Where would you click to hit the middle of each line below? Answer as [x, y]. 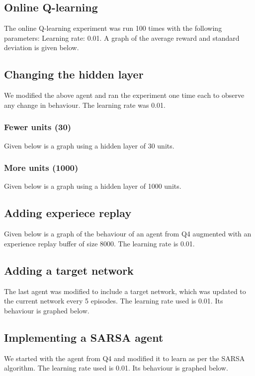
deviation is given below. [42, 47]
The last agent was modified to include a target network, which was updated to [125, 291]
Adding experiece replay [68, 213]
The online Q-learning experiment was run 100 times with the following [113, 28]
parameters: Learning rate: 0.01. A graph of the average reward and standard [122, 38]
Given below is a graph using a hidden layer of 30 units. [89, 145]
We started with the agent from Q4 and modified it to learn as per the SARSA [125, 358]
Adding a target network [69, 270]
